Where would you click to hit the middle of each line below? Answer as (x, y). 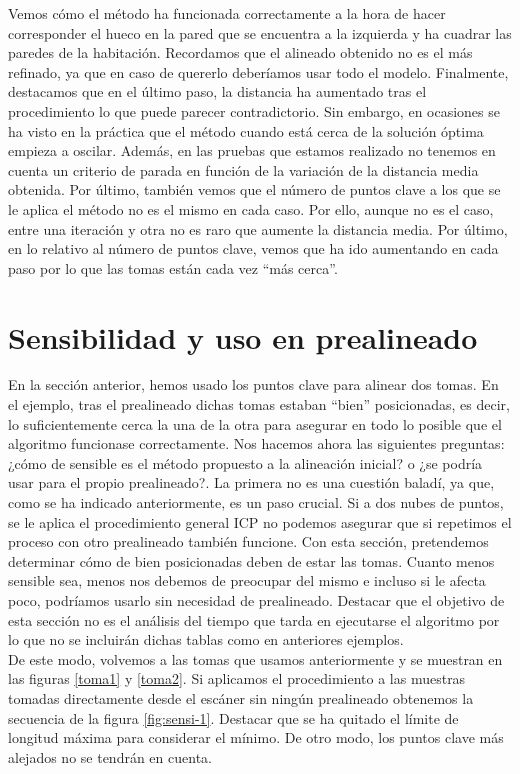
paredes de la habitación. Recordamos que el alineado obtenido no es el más (240, 52)
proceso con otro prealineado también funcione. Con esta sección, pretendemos (248, 541)
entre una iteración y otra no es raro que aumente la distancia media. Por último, (258, 228)
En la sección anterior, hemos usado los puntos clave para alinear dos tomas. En (253, 384)
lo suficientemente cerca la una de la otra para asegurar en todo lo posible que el (255, 423)
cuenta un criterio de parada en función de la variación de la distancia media (243, 169)
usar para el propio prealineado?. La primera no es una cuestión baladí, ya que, (251, 482)
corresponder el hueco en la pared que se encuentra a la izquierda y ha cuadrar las (260, 32)
